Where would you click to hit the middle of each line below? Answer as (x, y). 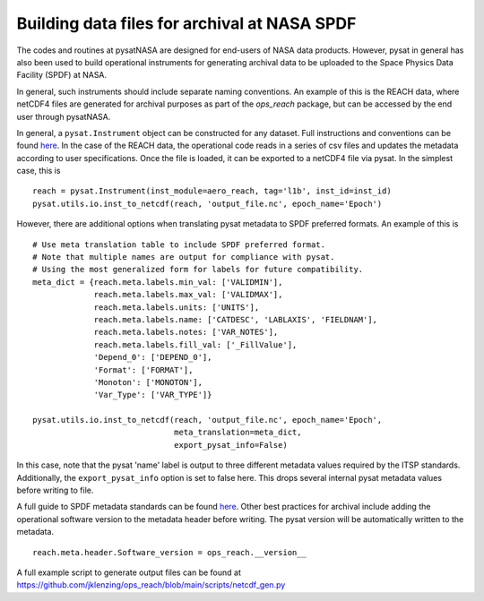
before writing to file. (55, 490)
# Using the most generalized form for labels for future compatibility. (198, 270)
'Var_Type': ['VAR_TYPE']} (153, 395)
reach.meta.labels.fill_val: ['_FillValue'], (195, 344)
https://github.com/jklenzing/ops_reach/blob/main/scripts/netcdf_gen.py (151, 585)
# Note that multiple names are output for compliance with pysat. (184, 257)
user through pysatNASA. (64, 116)
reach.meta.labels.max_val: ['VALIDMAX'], (188, 295)
